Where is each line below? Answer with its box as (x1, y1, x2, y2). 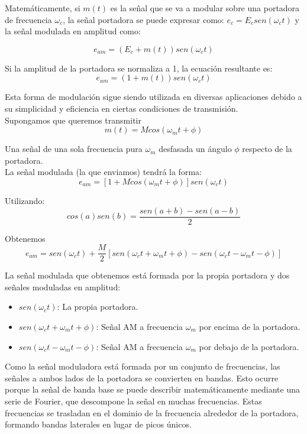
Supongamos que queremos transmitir (5, 114, 141, 126)
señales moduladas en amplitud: (5, 280, 121, 293)
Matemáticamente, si (5, 2, 80, 14)
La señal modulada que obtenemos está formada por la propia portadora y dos (5, 269, 290, 281)
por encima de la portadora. (199, 320, 300, 333)
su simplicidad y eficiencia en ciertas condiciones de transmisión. (5, 102, 238, 114)
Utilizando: (5, 194, 45, 206)
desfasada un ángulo (159, 142, 232, 155)
